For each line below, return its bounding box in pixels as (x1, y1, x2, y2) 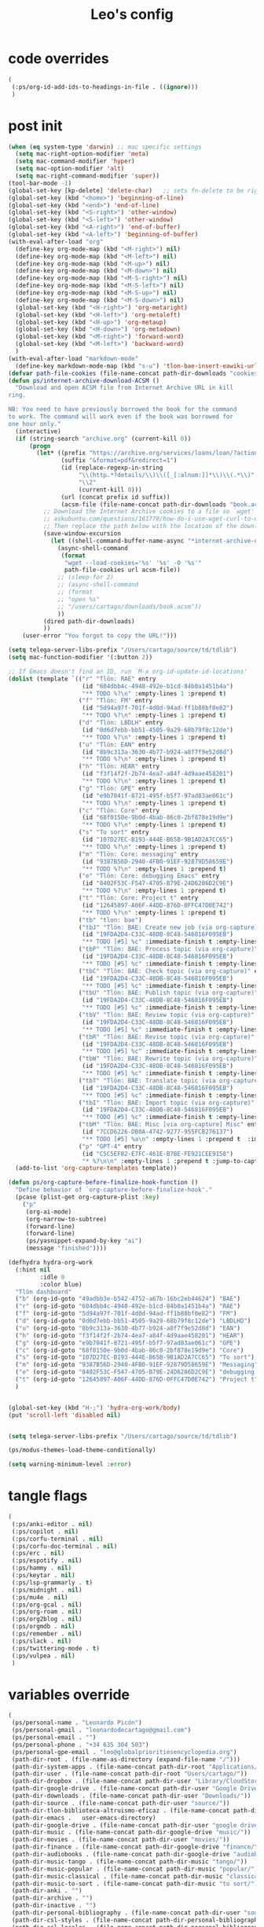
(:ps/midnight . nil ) (11, 1586, 82, 1594)
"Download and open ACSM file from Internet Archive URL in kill (15, 384, 234, 392)
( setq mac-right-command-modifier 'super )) (15, 172, 159, 180)
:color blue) (39, 1280, 82, 1288)
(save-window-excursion (42, 530, 122, 538)
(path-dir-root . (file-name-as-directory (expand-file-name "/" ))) (11, 1755, 241, 1764)
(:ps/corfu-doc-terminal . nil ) (11, 1542, 118, 1550)
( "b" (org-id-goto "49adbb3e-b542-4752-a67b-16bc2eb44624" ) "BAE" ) (15, 1295, 241, 1303)
